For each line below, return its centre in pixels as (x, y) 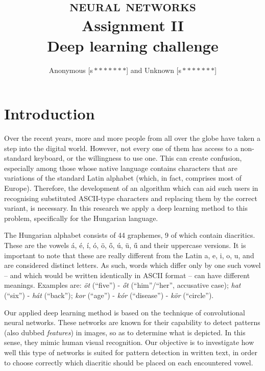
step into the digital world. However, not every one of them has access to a (121, 148)
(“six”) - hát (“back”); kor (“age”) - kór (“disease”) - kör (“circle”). (109, 295)
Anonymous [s (71, 70)
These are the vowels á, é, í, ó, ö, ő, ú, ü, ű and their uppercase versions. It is (125, 245)
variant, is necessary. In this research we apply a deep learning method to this (126, 208)
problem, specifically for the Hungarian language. (81, 218)
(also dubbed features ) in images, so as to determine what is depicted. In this (125, 332)
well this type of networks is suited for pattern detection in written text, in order (131, 352)
